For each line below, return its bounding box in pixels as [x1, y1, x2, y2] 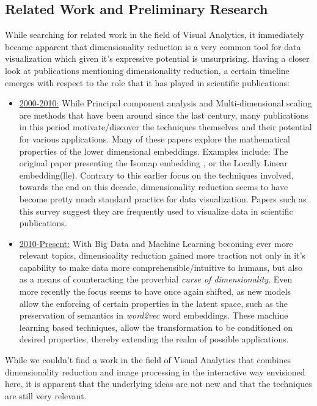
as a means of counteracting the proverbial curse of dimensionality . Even [19, 273, 293, 286]
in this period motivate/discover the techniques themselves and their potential [19, 120, 312, 133]
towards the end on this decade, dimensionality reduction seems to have [19, 180, 288, 193]
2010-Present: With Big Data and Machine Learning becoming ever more [19, 237, 293, 249]
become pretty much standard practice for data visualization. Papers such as [19, 192, 307, 205]
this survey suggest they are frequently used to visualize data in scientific [19, 204, 293, 217]
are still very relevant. [5, 389, 87, 402]
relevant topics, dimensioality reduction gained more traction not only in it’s [19, 249, 306, 262]
